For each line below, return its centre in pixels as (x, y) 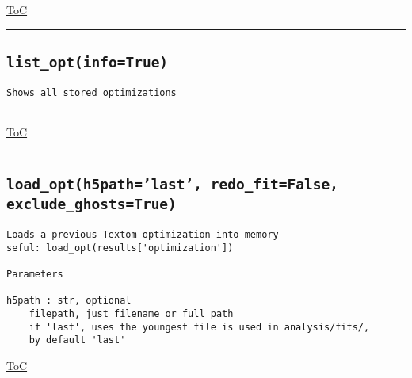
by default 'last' (77, 340)
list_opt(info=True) (88, 62)
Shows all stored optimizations (92, 93)
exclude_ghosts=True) (92, 204)
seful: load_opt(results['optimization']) (120, 248)
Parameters (35, 274)
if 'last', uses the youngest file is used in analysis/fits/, (199, 327)
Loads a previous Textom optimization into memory (143, 235)
